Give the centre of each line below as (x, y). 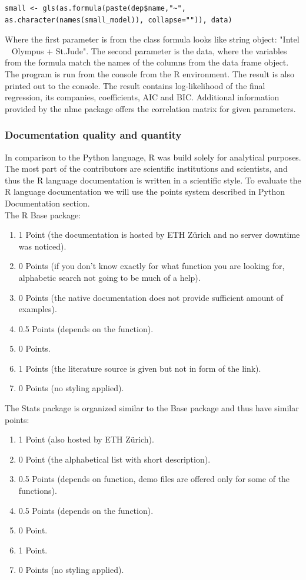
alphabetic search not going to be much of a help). (109, 277)
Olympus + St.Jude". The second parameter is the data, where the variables (149, 50)
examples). (38, 309)
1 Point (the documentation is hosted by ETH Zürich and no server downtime (159, 235)
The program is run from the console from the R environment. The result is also (149, 73)
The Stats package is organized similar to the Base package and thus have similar (152, 408)
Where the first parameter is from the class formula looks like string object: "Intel (152, 39)
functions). (38, 491)
